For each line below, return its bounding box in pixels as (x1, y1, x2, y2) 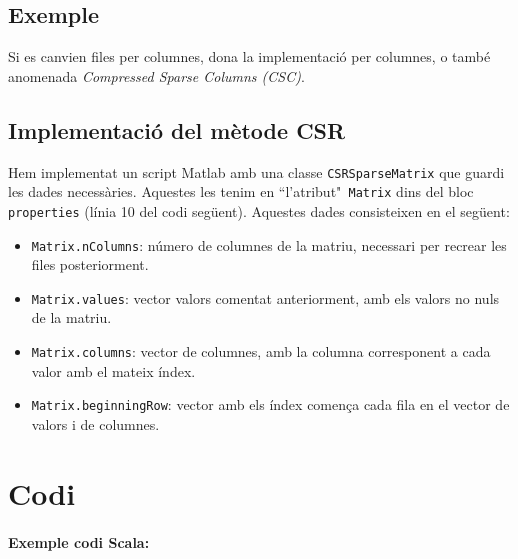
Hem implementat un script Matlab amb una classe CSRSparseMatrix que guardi (8, 161, 505, 182)
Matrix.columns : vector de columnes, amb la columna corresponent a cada (31, 341, 491, 362)
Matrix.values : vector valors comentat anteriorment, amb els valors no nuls (31, 287, 500, 308)
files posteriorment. (31, 254, 149, 275)
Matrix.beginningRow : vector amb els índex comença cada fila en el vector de (31, 394, 510, 415)
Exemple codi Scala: (8, 531, 150, 552)
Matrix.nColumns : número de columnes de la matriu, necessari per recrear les (31, 234, 507, 255)
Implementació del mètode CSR (8, 114, 346, 145)
